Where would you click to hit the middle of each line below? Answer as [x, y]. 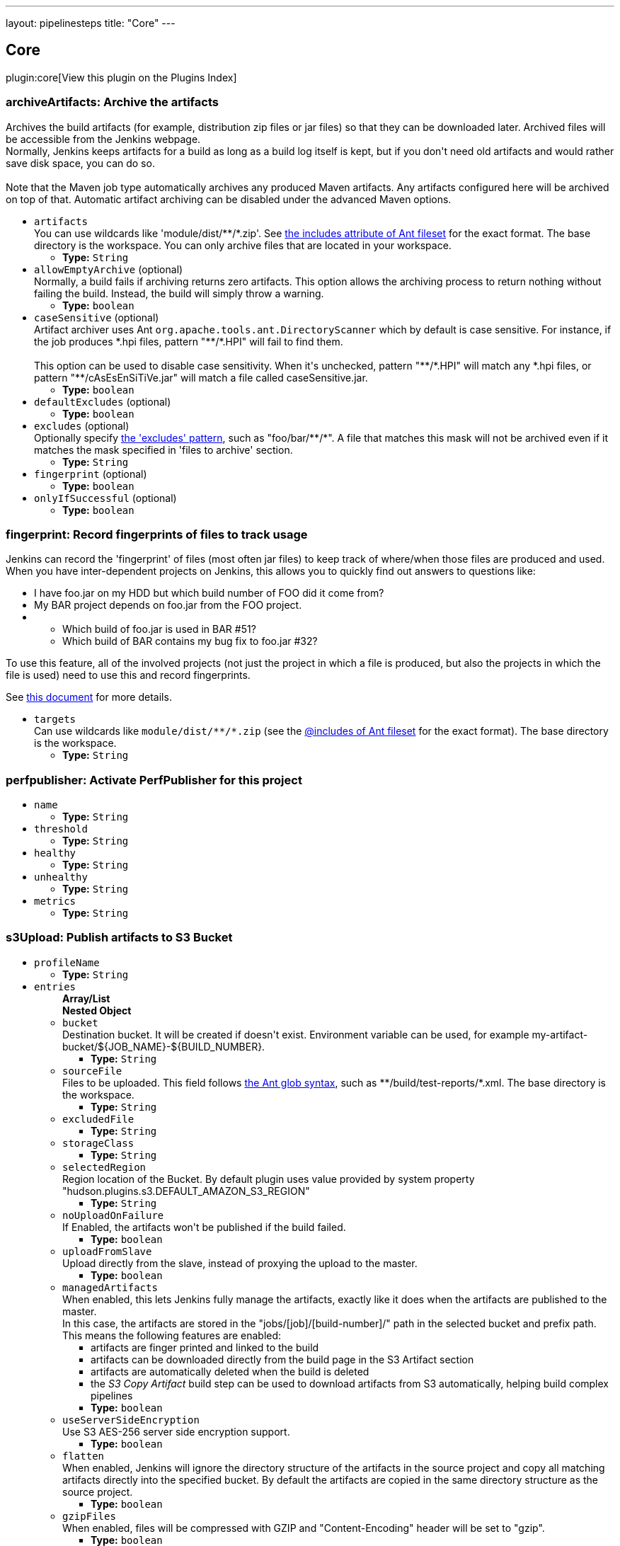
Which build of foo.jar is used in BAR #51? [159, 629]
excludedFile [98, 1119]
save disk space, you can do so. [80, 163]
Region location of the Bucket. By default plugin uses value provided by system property [269, 1179]
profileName [67, 962]
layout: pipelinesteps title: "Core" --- [91, 23]
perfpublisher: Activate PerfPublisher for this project [154, 780]
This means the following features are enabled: [172, 1335]
